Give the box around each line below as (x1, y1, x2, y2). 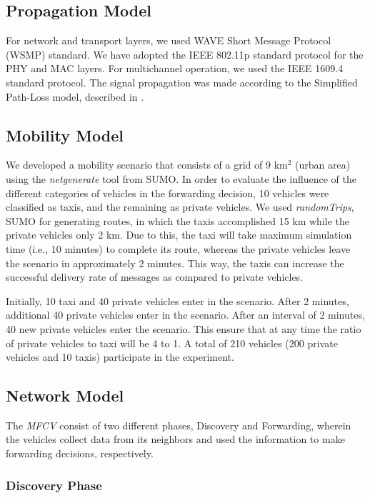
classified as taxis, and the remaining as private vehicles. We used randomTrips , (6, 199, 354, 214)
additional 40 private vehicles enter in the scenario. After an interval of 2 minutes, (6, 307, 365, 322)
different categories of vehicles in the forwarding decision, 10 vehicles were (6, 185, 329, 200)
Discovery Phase (6, 476, 102, 494)
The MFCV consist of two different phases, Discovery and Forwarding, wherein (6, 417, 351, 432)
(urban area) (295, 157, 351, 172)
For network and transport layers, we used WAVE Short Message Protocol (6, 33, 331, 48)
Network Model (6, 384, 124, 407)
